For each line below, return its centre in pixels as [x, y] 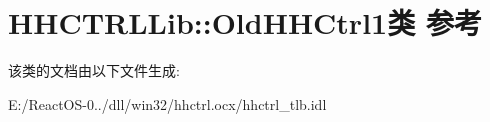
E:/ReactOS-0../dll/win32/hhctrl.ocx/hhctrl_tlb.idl [167, 103]
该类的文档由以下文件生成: [94, 70]
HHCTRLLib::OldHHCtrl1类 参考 [245, 22]
